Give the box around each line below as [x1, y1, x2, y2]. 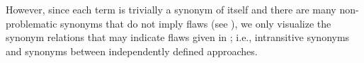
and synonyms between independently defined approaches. [6, 43, 258, 58]
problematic [6, 16, 57, 30]
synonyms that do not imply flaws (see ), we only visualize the [60, 16, 331, 30]
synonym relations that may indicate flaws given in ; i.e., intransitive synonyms [6, 30, 350, 45]
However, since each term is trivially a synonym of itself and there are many [6, 2, 336, 16]
